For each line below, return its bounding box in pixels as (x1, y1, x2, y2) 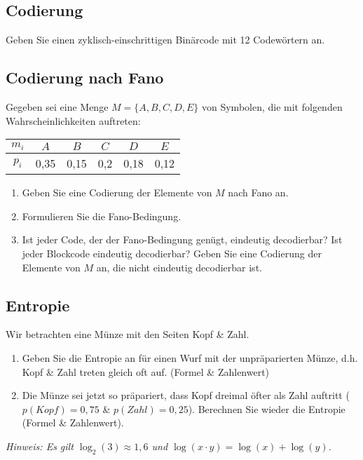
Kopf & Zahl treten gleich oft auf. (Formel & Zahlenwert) (22, 364, 270, 379)
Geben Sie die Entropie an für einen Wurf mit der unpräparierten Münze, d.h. (22, 350, 358, 365)
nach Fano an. (228, 185, 289, 200)
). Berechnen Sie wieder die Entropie (188, 401, 345, 416)
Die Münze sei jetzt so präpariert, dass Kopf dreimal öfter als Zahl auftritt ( (22, 388, 350, 402)
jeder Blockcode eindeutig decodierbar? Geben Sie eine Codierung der (22, 245, 322, 260)
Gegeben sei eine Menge (6, 100, 109, 114)
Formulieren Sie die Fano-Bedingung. (22, 208, 181, 223)
